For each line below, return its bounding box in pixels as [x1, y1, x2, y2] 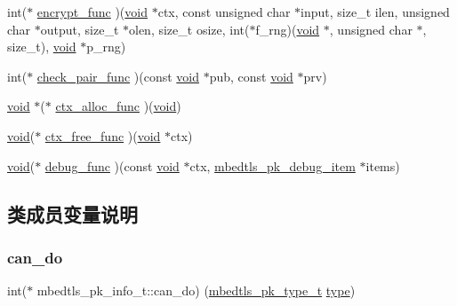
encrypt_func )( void [36, 3, 148, 20]
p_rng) [86, 37, 126, 56]
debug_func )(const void [44, 156, 180, 175]
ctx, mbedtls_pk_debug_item [189, 156, 356, 175]
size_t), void [7, 37, 76, 56]
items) [365, 156, 400, 175]
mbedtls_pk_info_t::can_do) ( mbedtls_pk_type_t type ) [36, 281, 356, 300]
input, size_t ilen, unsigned [301, 3, 450, 20]
